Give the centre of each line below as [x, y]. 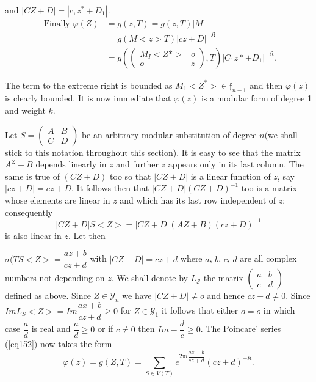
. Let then [87, 235]
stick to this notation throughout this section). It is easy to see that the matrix [153, 152]
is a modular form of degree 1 [256, 98]
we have [137, 296]
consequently [29, 212]
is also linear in [33, 235]
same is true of [33, 176]
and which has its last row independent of [198, 200]
